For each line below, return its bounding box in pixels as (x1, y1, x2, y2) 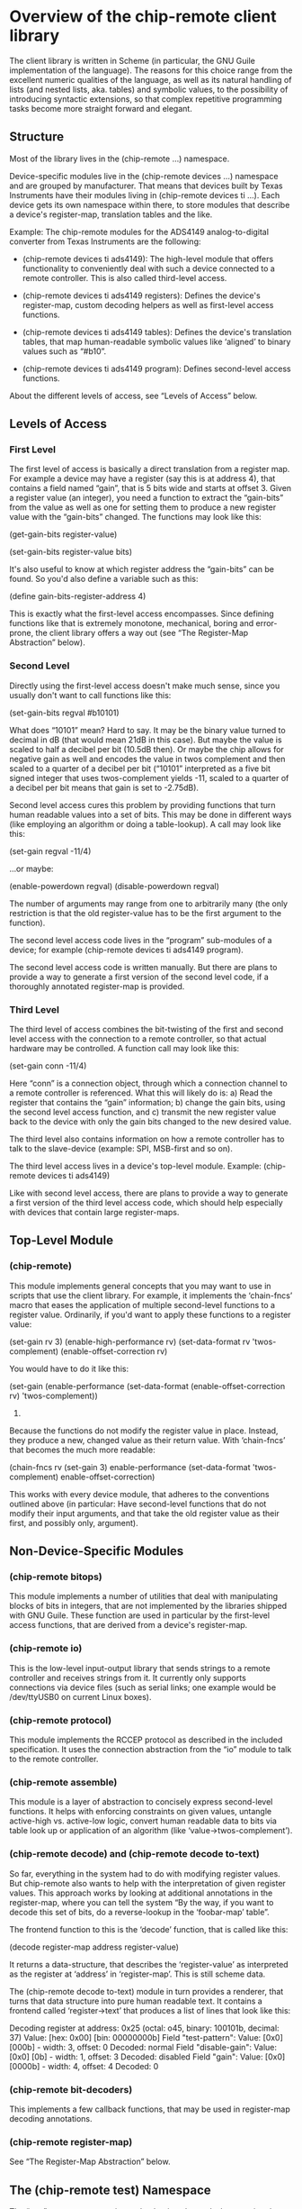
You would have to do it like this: (9, 1363, 129, 1374)
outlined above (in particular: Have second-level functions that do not (9, 1498, 267, 1509)
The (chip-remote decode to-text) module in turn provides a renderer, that (9, 1986, 284, 1996)
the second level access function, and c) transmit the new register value (9, 1106, 277, 1118)
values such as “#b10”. (22, 345, 107, 357)
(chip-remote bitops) (9, 1570, 102, 1583)
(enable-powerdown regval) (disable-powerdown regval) (9, 880, 220, 891)
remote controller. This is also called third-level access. (22, 272, 227, 283)
